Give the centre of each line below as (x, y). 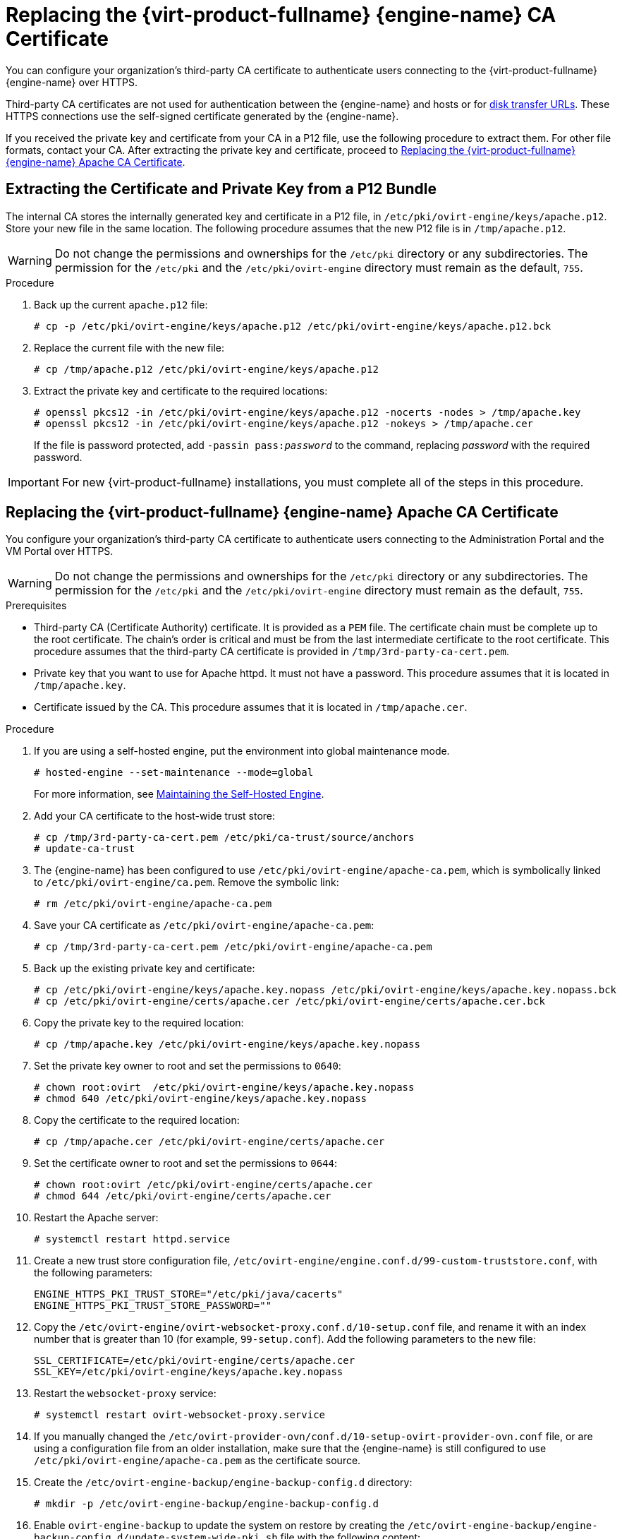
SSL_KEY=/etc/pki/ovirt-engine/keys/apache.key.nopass (189, 1372)
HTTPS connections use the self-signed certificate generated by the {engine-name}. (202, 116)
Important (33, 482)
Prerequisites (36, 606)
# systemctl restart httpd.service (132, 1239)
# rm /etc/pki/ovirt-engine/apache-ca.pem (153, 904)
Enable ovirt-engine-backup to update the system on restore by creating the (219, 1526)
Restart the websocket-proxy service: (125, 1394)
